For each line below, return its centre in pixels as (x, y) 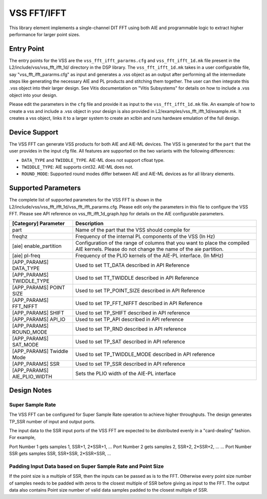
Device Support (34, 132)
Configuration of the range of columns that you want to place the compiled (162, 243)
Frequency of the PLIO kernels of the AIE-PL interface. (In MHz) (150, 255)
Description (89, 223)
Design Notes (30, 390)
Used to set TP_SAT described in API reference (130, 342)
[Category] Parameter (39, 223)
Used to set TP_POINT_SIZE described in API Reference (140, 291)
